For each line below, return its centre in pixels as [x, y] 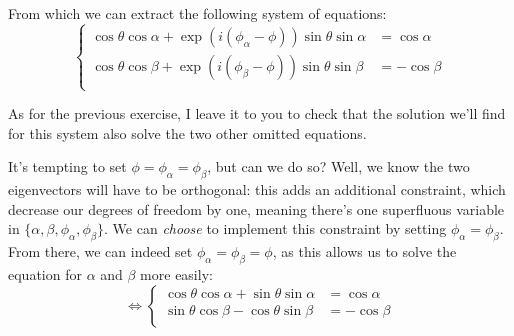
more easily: [176, 273]
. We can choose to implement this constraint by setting [275, 228]
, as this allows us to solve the [364, 251]
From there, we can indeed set [100, 251]
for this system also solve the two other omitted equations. [187, 132]
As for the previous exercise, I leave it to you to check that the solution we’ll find [257, 113]
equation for [45, 273]
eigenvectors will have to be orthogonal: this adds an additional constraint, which [257, 189]
